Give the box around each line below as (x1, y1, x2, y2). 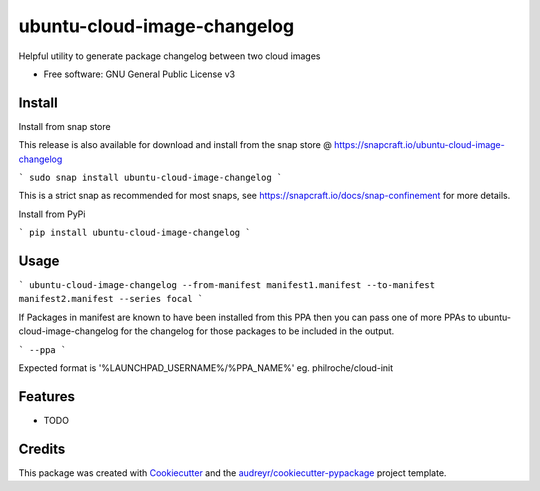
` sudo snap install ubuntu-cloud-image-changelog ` (18, 172, 283, 184)
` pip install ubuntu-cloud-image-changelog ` (18, 227, 251, 239)
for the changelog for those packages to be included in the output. (120, 325, 395, 337)
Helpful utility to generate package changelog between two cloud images (18, 50, 321, 62)
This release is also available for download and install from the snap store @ (18, 139, 332, 151)
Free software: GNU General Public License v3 (43, 68, 236, 80)
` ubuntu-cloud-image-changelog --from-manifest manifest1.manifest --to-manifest (18, 280, 435, 291)
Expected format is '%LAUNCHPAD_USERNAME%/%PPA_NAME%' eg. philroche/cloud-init (18, 362, 394, 374)
